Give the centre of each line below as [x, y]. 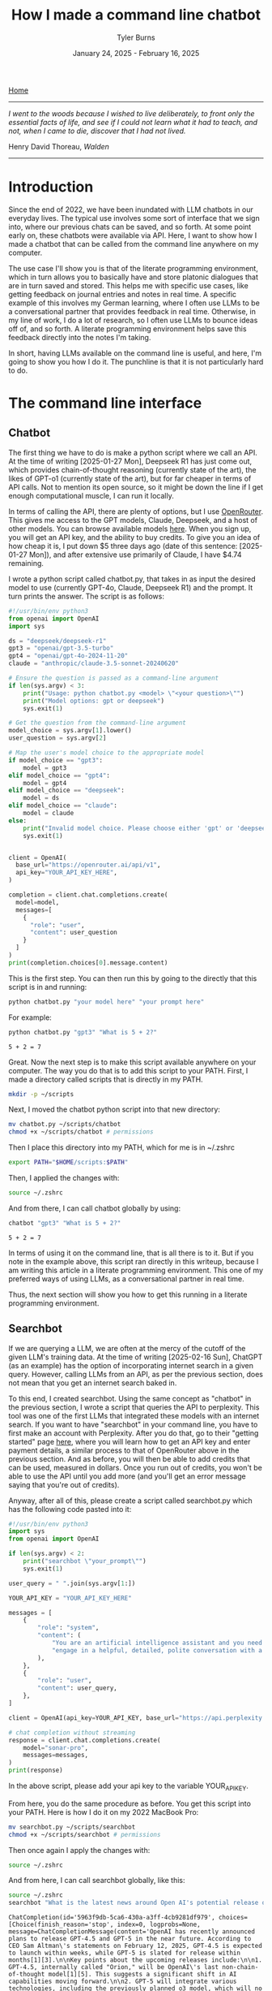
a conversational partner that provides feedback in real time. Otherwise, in [132, 311]
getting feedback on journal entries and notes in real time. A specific [123, 294]
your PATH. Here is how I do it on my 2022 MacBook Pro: [104, 1812]
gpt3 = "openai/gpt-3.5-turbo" [61, 648]
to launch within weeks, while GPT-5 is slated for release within [125, 1953]
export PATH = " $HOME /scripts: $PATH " [68, 1163]
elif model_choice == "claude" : [63, 805]
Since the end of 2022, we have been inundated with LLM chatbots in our [131, 209]
